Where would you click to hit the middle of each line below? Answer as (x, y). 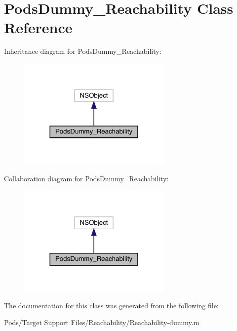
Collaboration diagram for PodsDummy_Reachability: (86, 178)
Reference (38, 27)
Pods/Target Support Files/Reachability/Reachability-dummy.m (102, 322)
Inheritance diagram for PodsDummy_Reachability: (83, 51)
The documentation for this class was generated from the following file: (111, 306)
